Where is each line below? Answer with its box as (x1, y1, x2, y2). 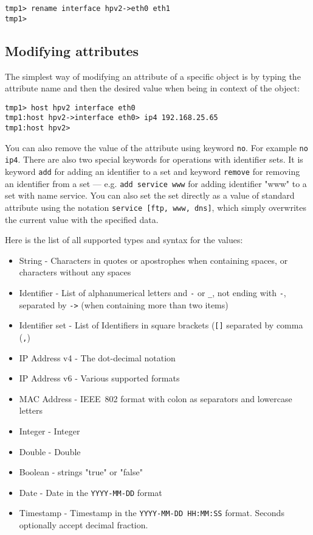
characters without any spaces (19, 266, 131, 278)
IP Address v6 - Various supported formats (19, 372, 180, 384)
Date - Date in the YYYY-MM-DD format (19, 486, 162, 498)
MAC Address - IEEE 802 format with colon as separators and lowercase (19, 392, 292, 405)
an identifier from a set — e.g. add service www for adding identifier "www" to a (5, 177, 307, 190)
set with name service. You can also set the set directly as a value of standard (5, 189, 295, 202)
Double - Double (19, 445, 81, 458)
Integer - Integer (19, 424, 80, 437)
